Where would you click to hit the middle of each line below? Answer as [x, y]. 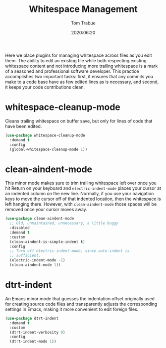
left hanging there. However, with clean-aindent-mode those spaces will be [81, 204]
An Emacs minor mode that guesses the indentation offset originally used [80, 298]
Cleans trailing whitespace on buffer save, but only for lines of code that [79, 121]
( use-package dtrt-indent [32, 318]
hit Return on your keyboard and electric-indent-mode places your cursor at [83, 188]
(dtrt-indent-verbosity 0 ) [37, 332]
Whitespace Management [83, 9]
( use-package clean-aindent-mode [40, 219]
